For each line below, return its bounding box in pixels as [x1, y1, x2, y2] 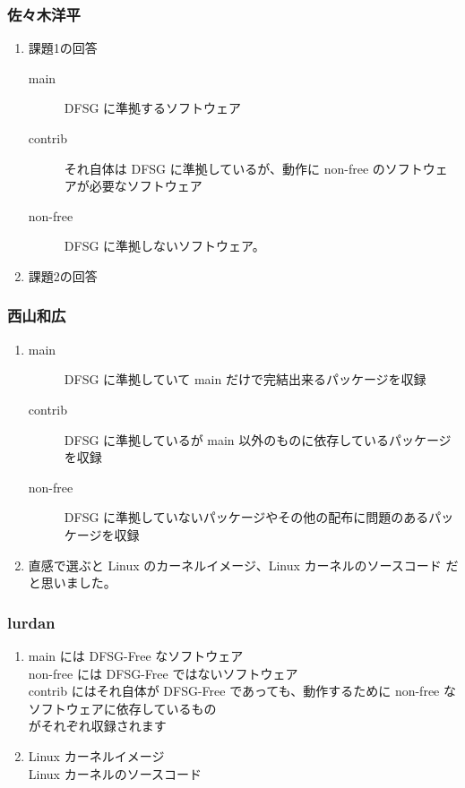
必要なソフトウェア [89, 176, 202, 195]
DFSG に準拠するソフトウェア [64, 98, 242, 117]
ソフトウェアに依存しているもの [28, 698, 217, 717]
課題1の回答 [28, 39, 98, 57]
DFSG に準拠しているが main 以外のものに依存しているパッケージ [64, 430, 452, 449]
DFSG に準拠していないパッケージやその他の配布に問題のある [64, 508, 429, 527]
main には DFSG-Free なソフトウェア [28, 646, 244, 664]
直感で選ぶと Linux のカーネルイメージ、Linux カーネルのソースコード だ [28, 555, 459, 574]
